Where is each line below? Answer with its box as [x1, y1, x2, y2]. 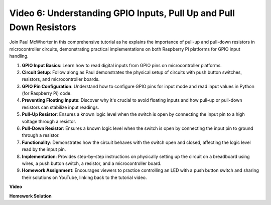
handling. [9, 53, 29, 59]
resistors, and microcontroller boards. [22, 76, 100, 82]
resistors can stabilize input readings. [22, 104, 99, 110]
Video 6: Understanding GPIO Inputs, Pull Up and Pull [9, 8, 235, 19]
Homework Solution [9, 193, 52, 199]
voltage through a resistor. [22, 118, 76, 124]
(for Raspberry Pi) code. [22, 90, 72, 96]
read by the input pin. [22, 146, 66, 152]
